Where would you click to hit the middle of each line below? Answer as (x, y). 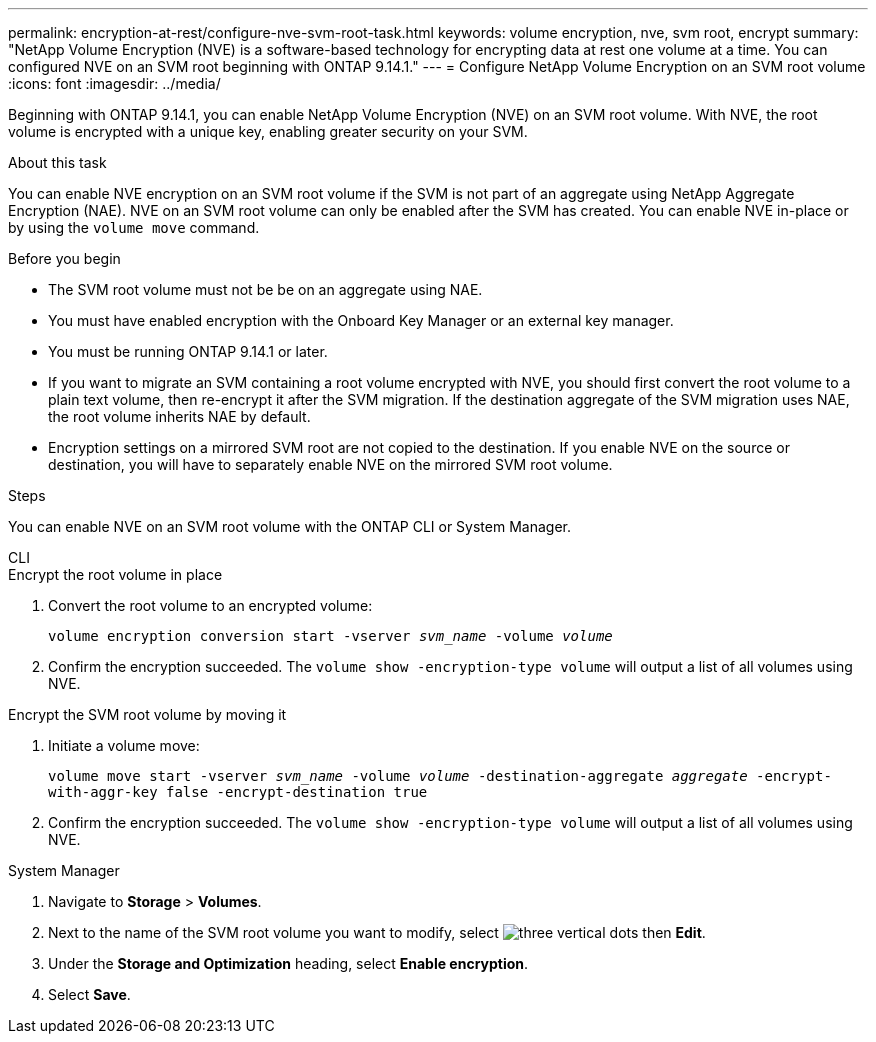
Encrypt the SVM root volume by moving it (147, 714)
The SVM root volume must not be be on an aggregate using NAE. (265, 289)
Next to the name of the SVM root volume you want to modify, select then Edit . (377, 932)
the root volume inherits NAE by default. (179, 416)
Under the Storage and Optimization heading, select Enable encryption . (288, 963)
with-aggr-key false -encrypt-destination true (238, 792)
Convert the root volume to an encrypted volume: (210, 605)
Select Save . (89, 994)
